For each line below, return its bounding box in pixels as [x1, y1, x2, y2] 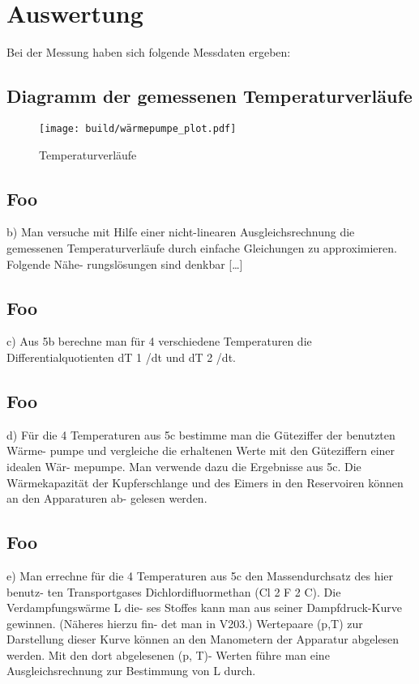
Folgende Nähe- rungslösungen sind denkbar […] [6, 255, 243, 272]
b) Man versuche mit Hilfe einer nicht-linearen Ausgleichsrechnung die [6, 223, 355, 240]
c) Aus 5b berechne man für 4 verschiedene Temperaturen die [6, 333, 312, 350]
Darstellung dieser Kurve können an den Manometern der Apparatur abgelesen [6, 631, 400, 648]
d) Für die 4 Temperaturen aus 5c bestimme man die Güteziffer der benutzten [6, 426, 395, 443]
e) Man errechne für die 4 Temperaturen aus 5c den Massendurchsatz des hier [6, 567, 394, 584]
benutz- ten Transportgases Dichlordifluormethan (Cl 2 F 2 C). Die [6, 583, 341, 600]
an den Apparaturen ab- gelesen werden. [6, 490, 207, 507]
